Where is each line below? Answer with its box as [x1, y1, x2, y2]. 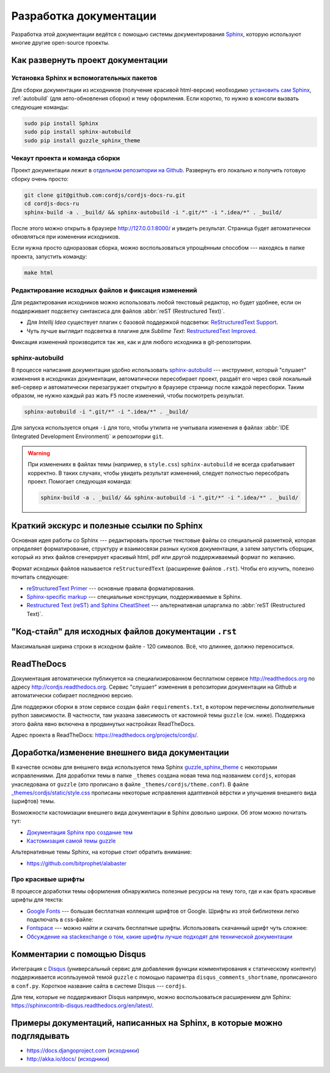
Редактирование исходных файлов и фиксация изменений [11, 286, 197, 295]
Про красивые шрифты [11, 874, 85, 883]
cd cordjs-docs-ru [24, 200, 79, 207]
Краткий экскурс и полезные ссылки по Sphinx [11, 520, 203, 531]
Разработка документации [11, 9, 157, 23]
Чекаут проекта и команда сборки [11, 154, 120, 162]
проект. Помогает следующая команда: [28, 478, 132, 485]
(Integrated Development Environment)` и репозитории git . [11, 433, 164, 440]
